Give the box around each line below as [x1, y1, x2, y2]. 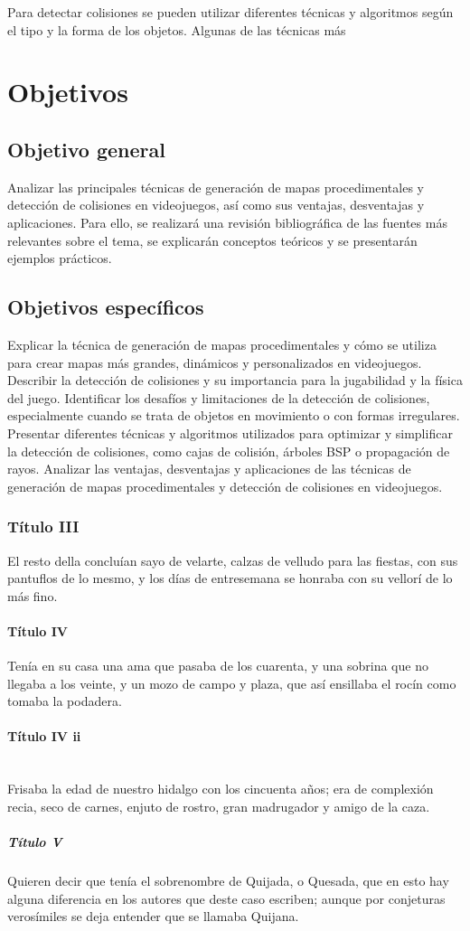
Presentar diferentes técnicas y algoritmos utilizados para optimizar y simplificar [7, 423, 453, 442]
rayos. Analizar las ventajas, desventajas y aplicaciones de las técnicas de [7, 459, 411, 478]
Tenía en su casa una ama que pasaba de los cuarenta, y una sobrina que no [7, 656, 428, 675]
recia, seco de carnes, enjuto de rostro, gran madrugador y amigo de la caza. [7, 796, 430, 815]
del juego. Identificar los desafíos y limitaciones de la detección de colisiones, [7, 388, 430, 407]
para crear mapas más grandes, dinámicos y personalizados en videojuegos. [7, 353, 422, 371]
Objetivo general [7, 135, 165, 163]
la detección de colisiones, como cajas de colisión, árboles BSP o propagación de [7, 441, 450, 460]
